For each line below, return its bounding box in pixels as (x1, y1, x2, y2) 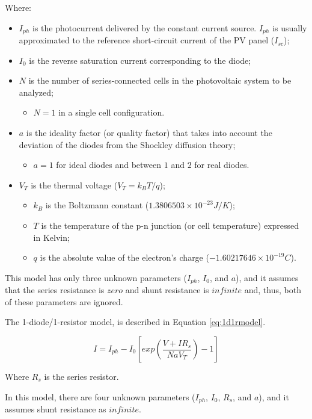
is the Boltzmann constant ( (45, 199, 149, 211)
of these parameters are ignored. (5, 295, 123, 308)
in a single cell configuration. (58, 106, 165, 119)
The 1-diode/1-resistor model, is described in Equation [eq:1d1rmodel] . (5, 315, 266, 328)
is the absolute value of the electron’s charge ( (40, 251, 209, 264)
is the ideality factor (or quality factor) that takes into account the (26, 126, 272, 139)
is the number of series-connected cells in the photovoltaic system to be (28, 74, 292, 87)
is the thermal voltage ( (31, 178, 118, 191)
